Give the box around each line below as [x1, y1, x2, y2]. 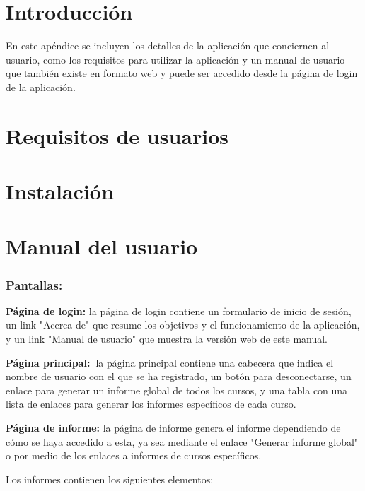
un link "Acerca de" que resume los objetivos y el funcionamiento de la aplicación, [6, 317, 360, 332]
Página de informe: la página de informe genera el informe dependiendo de [6, 420, 341, 434]
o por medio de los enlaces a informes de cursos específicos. [6, 448, 262, 463]
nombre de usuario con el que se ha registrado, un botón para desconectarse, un [6, 369, 352, 384]
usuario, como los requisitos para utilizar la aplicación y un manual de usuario [6, 52, 345, 66]
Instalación [6, 177, 114, 206]
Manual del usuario [6, 232, 198, 261]
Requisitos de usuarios [6, 121, 228, 150]
